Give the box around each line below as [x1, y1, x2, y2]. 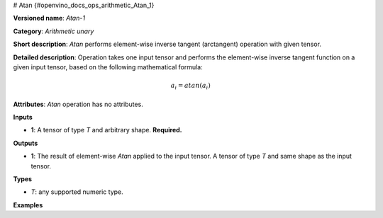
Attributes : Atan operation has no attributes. [13, 100, 143, 108]
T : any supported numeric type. [30, 188, 123, 196]
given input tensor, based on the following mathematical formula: [13, 62, 203, 71]
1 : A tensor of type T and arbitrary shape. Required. [30, 126, 182, 134]
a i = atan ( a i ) [170, 81, 211, 91]
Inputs [13, 113, 33, 122]
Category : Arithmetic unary [13, 27, 94, 35]
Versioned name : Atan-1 [13, 14, 85, 23]
